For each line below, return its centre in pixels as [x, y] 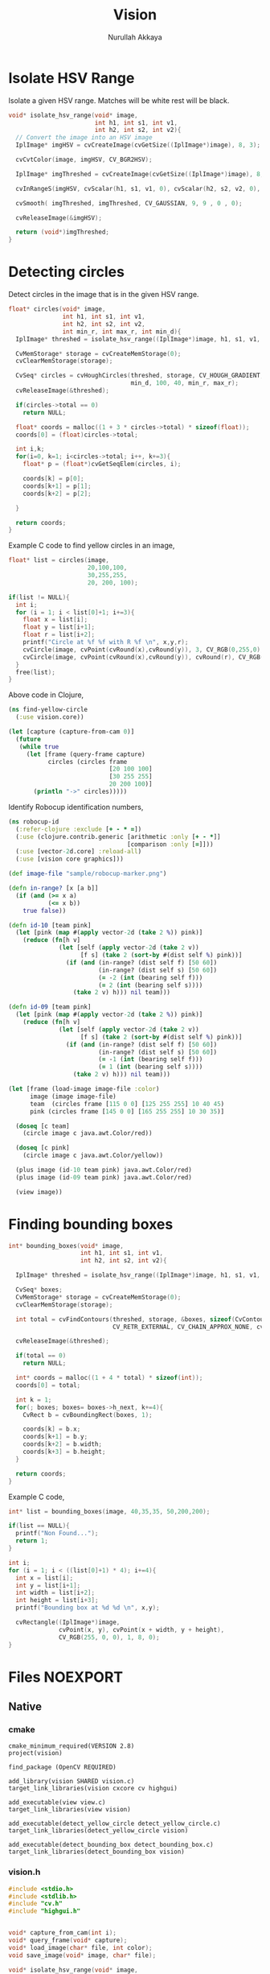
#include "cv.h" [35, 1904]
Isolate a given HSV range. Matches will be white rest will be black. [119, 100]
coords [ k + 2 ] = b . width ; [63, 1444]
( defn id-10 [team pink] [50, 925]
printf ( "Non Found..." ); [57, 1534]
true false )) [45, 911]
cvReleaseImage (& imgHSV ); [59, 218]
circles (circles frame [88, 762]
